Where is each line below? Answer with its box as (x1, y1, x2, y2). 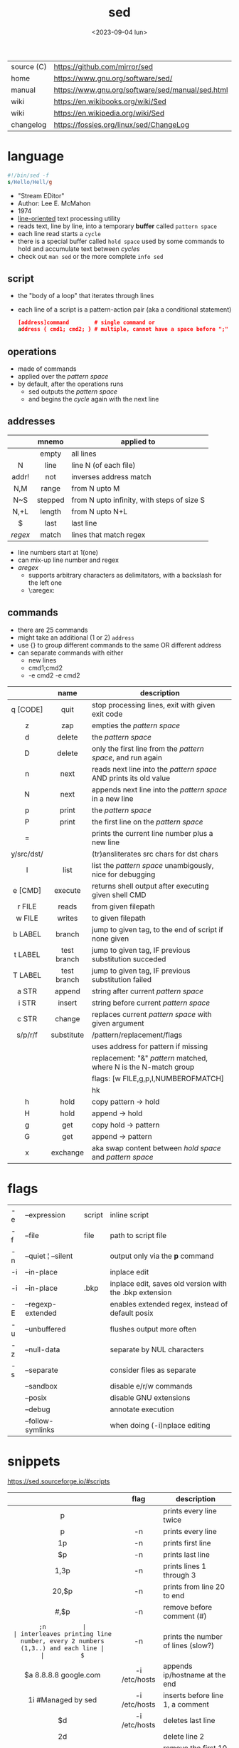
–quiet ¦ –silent (24, 1251, 73, 1261)
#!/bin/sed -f (7, 172, 50, 179)
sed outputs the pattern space (28, 387, 118, 396)
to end (163, 1590, 185, 1600)
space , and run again (91, 752, 162, 762)
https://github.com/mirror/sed (53, 61, 154, 71)
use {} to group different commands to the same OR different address (17, 640, 222, 649)
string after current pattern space (91, 986, 204, 996)
